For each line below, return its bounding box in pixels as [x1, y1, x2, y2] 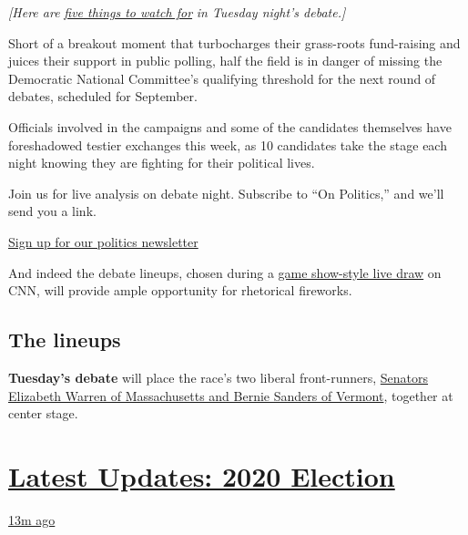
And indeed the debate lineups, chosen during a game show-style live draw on [8, 262, 442, 282]
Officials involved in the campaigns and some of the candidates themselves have [8, 117, 452, 136]
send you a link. [8, 201, 97, 221]
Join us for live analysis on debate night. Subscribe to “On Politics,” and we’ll [8, 183, 444, 202]
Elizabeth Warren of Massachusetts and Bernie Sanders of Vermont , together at [8, 386, 453, 405]
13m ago [8, 509, 56, 529]
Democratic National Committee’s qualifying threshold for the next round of [8, 68, 436, 87]
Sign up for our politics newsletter [8, 231, 198, 251]
